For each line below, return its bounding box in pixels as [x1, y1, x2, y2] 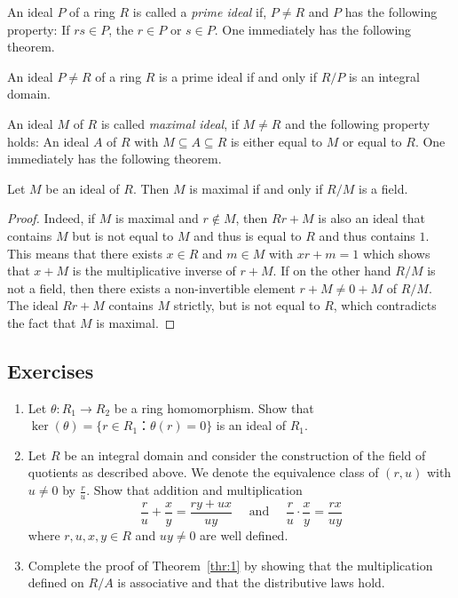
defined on [28, 573, 84, 592]
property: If [7, 20, 70, 38]
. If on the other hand [272, 261, 391, 280]
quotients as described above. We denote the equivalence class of [28, 463, 379, 482]
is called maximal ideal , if [100, 114, 239, 132]
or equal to [343, 132, 402, 150]
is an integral [348, 67, 420, 85]
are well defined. [200, 525, 288, 544]
